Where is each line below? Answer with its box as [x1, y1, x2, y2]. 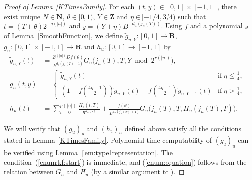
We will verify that [4, 123, 61, 133]
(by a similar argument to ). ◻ [91, 166, 185, 177]
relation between [4, 166, 54, 177]
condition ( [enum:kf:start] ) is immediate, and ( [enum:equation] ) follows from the [4, 157, 247, 167]
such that [178, 11, 206, 21]
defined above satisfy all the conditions [124, 123, 242, 133]
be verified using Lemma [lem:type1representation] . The [4, 147, 173, 157]
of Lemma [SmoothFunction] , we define [4, 30, 123, 41]
